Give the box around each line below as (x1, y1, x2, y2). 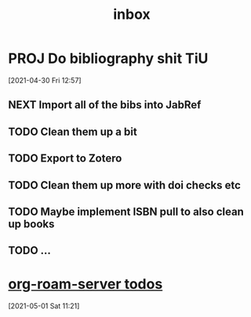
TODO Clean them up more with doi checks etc (8, 178, 242, 191)
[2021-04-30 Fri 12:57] (8, 75, 82, 85)
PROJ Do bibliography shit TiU (8, 49, 209, 67)
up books (8, 217, 55, 231)
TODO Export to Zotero (8, 151, 122, 166)
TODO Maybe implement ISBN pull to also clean (8, 205, 245, 218)
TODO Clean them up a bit (8, 125, 137, 138)
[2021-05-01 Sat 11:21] (8, 301, 80, 311)
